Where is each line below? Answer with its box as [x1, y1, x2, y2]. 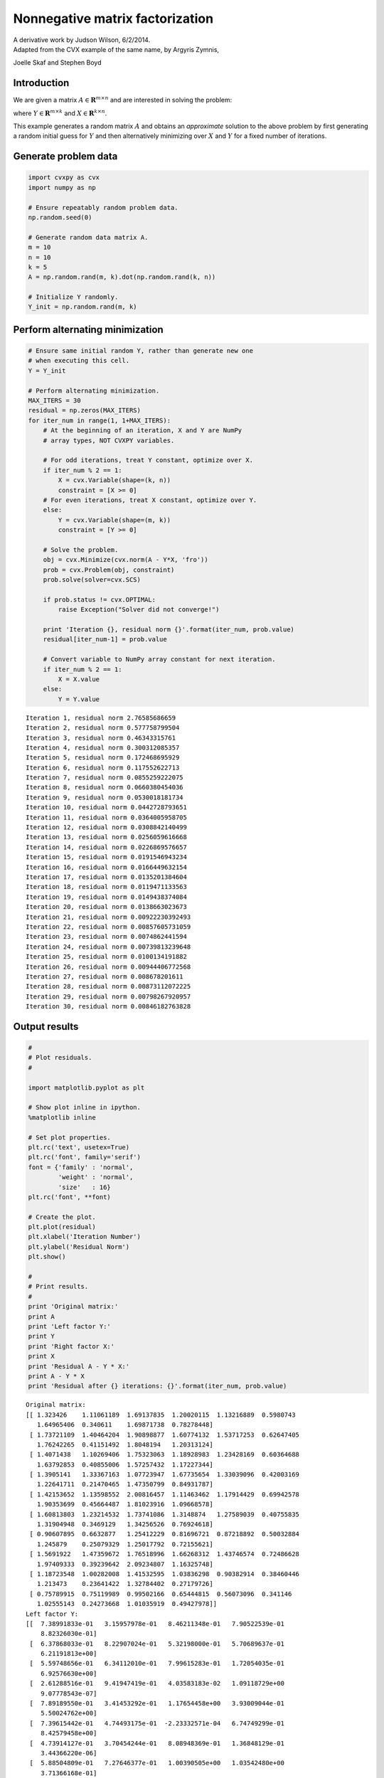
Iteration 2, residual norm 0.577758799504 [26, 724, 180, 732]
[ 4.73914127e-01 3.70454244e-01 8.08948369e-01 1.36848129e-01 [29, 1739, 284, 1747]
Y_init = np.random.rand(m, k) [28, 303, 138, 311]
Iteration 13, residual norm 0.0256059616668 [26, 833, 188, 841]
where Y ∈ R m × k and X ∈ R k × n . [13, 107, 107, 117]
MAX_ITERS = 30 [28, 397, 81, 405]
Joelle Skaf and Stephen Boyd [13, 58, 102, 67]
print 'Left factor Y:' [28, 1323, 112, 1330]
